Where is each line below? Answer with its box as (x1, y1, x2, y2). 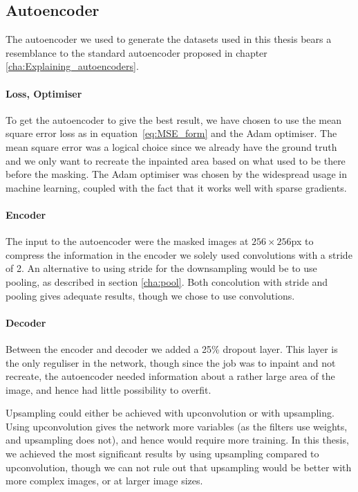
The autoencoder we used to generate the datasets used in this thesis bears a (6, 32, 332, 46)
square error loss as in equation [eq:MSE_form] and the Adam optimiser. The (6, 126, 337, 140)
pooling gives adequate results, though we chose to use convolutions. (6, 288, 295, 302)
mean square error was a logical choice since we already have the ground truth (6, 139, 337, 154)
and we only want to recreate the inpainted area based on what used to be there (6, 153, 346, 167)
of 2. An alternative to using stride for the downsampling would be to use (6, 261, 317, 275)
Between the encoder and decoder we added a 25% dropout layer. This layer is (6, 341, 338, 356)
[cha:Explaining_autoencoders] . (6, 59, 139, 73)
